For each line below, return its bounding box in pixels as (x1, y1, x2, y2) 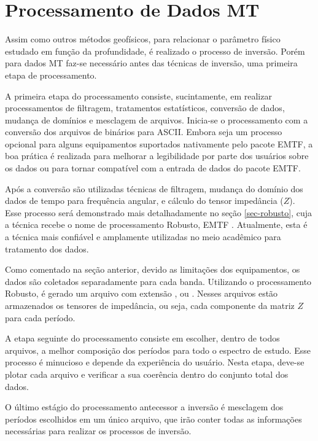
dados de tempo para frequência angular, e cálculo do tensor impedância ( (5, 194, 284, 207)
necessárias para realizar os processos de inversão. (5, 424, 192, 437)
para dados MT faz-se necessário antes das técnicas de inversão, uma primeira (5, 57, 298, 69)
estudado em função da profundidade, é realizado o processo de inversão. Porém (5, 44, 305, 57)
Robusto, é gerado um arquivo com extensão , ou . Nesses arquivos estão (5, 287, 278, 300)
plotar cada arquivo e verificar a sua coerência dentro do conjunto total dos (5, 367, 289, 380)
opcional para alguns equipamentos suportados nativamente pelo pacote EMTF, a (5, 137, 313, 150)
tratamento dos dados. (5, 242, 89, 255)
